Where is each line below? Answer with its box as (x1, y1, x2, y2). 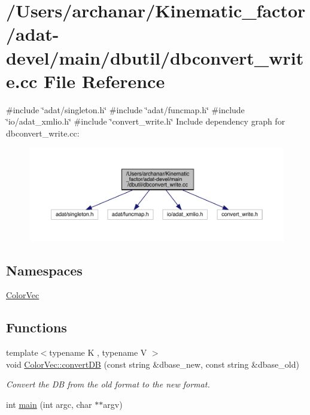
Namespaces (6, 260, 83, 279)
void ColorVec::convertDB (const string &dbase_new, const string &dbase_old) (6, 358, 299, 370)
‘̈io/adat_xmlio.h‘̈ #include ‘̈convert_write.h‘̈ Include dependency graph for (6, 115, 285, 128)
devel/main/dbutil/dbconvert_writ (6, 45, 304, 69)
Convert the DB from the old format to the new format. (6, 378, 210, 390)
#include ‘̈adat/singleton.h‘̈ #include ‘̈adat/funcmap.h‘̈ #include (6, 103, 245, 116)
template (6, 346, 38, 359)
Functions (6, 318, 67, 337)
